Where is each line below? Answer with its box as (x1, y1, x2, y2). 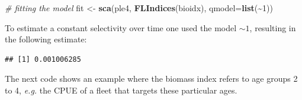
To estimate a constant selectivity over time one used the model (5, 21, 237, 34)
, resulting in (249, 21, 296, 34)
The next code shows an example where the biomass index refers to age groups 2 (5, 72, 298, 85)
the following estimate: (5, 33, 87, 45)
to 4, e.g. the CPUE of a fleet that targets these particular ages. (5, 84, 237, 96)
